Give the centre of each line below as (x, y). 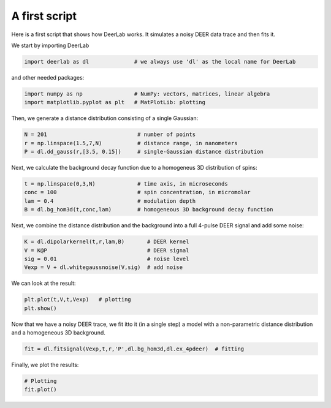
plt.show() (40, 308)
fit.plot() (40, 390)
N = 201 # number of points (110, 134)
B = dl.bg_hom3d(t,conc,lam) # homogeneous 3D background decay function (149, 210)
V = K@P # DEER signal (107, 250)
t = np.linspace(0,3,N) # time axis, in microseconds (126, 184)
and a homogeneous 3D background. (58, 333)
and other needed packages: (48, 77)
